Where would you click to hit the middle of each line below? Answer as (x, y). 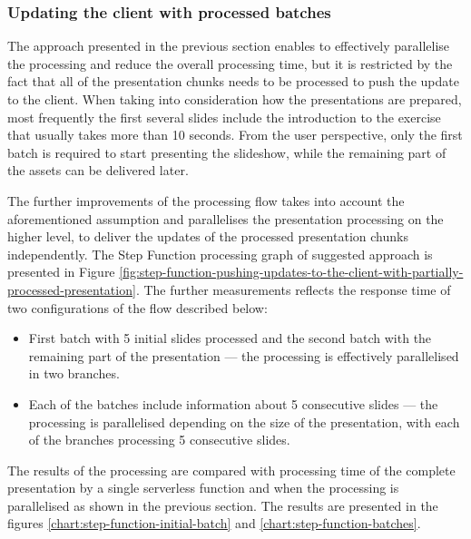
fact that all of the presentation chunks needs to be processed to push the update (233, 81)
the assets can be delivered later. (98, 170)
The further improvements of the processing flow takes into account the (206, 200)
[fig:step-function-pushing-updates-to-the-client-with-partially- (291, 272)
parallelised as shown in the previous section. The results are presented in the (223, 505)
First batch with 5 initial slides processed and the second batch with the (230, 338)
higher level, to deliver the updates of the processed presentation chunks (208, 236)
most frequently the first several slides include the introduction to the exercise (224, 117)
